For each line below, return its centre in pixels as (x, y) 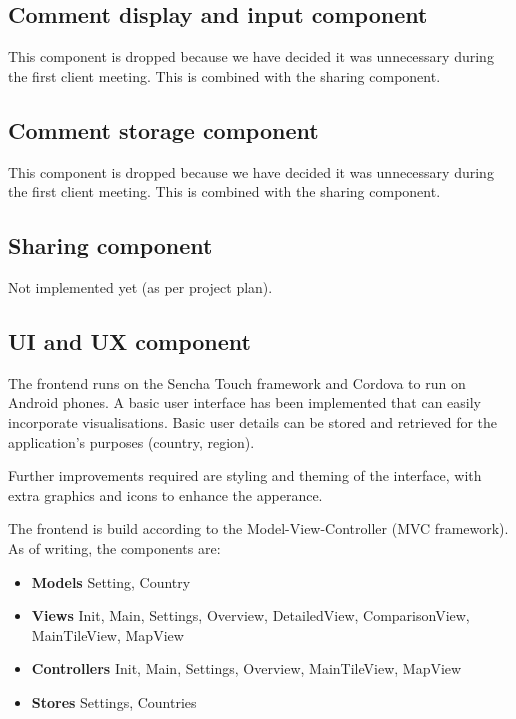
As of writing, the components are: (114, 547)
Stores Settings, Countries (114, 701)
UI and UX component (129, 340)
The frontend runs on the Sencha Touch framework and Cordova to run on (237, 382)
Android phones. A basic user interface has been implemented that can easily (244, 402)
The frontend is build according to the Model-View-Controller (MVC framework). (258, 528)
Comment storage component (163, 129)
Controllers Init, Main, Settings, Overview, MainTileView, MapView (246, 668)
